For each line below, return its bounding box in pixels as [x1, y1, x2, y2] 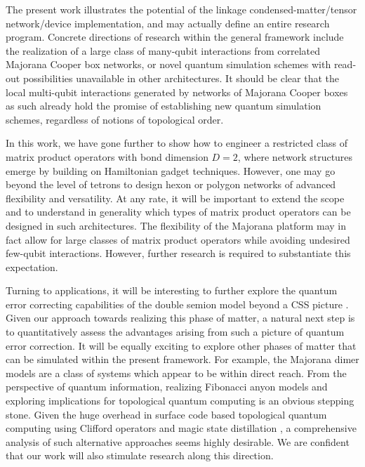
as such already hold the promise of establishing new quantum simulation [6, 98, 321, 113]
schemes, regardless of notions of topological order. [6, 112, 224, 126]
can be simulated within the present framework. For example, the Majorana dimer [6, 352, 359, 367]
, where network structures [237, 149, 353, 164]
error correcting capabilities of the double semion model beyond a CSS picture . [6, 296, 349, 311]
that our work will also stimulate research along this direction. [6, 448, 274, 463]
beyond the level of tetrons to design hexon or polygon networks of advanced [6, 177, 336, 192]
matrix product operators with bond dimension [6, 149, 208, 164]
